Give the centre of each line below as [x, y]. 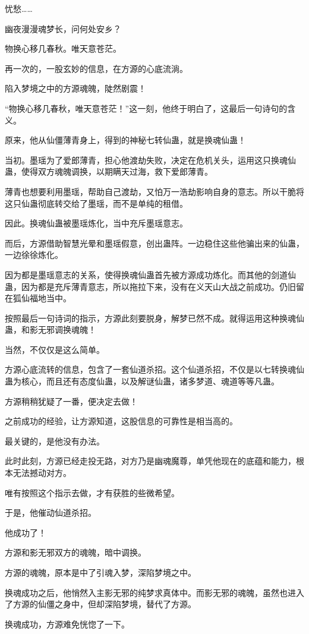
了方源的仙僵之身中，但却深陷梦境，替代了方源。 [100, 604]
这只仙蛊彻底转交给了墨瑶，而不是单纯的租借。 [96, 203]
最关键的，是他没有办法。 [55, 441]
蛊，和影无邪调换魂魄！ [51, 329]
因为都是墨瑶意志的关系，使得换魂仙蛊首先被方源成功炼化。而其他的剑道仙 [150, 274]
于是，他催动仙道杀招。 [51, 512]
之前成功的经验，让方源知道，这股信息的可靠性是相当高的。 [121, 421]
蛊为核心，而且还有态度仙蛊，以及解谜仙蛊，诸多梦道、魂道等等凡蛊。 [142, 381]
